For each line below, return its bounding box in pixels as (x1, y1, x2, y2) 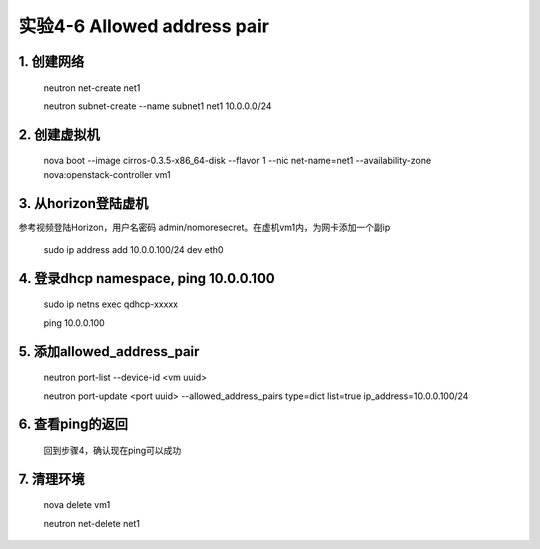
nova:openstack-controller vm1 (43, 168, 171, 180)
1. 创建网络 (18, 53, 85, 70)
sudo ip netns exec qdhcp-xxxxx (43, 298, 179, 310)
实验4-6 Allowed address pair (18, 15, 270, 37)
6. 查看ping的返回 (18, 416, 129, 433)
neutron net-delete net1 (43, 517, 140, 529)
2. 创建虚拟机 (18, 126, 100, 143)
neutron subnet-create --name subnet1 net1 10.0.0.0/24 (43, 100, 272, 112)
